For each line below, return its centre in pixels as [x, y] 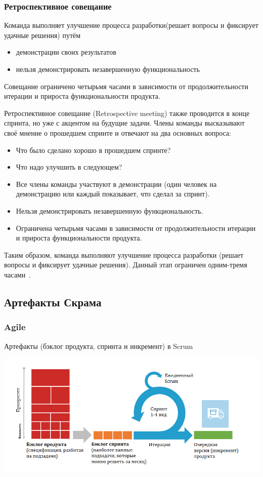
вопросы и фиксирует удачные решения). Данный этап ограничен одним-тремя [126, 265]
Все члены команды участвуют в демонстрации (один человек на [116, 184]
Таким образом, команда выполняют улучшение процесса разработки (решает [124, 254]
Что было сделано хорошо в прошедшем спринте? [93, 150]
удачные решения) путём [42, 35]
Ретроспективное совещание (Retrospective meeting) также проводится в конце [127, 113]
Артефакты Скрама [53, 302]
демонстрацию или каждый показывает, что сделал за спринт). [113, 194]
